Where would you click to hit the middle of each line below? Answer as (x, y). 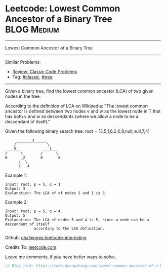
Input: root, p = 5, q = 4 (33, 211)
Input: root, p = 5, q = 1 (33, 184)
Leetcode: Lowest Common (63, 9)
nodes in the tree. (23, 96)
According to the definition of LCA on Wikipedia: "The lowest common (77, 106)
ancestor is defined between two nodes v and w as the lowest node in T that (83, 111)
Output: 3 (15, 189)
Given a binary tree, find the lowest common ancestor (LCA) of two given (80, 91)
